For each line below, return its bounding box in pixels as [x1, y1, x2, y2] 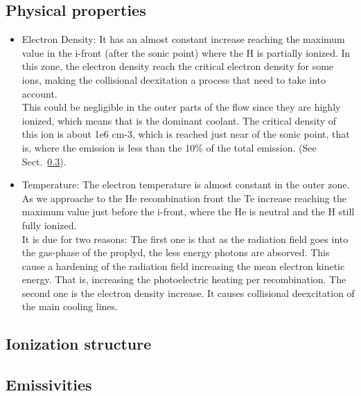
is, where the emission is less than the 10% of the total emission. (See [21, 140, 317, 154]
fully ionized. [21, 217, 77, 232]
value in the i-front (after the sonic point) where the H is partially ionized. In [21, 45, 351, 60]
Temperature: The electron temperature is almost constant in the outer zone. [21, 177, 350, 192]
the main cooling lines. [21, 299, 118, 314]
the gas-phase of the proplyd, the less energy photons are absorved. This [21, 245, 330, 260]
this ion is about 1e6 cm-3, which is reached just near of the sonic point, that [21, 127, 350, 141]
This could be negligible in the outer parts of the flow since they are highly [21, 100, 341, 114]
